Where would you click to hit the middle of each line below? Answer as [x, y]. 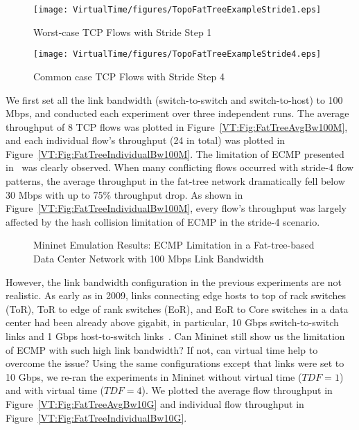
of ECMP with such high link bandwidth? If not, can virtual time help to [162, 349]
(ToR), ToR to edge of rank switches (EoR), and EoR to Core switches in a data [177, 308]
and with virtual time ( [55, 390]
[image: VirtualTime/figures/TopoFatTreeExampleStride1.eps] [177, 10]
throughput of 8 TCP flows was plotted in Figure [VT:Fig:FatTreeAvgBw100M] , [177, 126]
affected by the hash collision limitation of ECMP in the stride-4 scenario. [163, 221]
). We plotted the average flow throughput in [237, 390]
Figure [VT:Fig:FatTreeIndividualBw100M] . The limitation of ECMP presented [175, 153]
